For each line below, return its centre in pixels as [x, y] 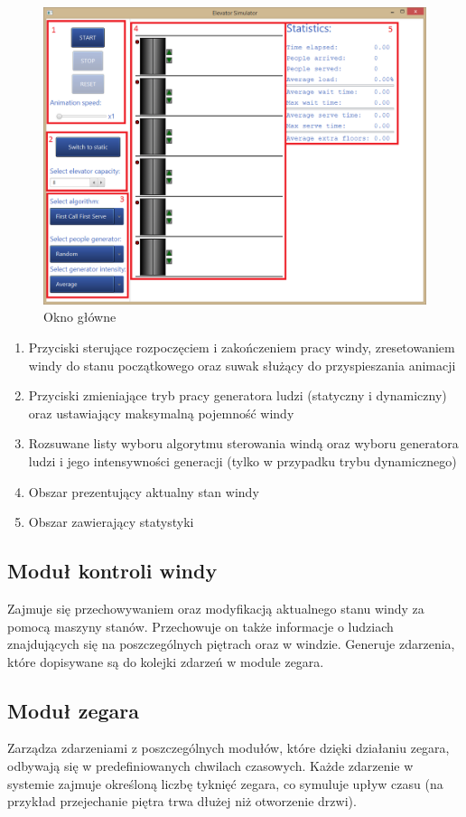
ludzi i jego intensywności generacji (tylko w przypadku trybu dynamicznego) [242, 460]
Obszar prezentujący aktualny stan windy [144, 491]
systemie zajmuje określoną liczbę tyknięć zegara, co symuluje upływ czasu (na [225, 783]
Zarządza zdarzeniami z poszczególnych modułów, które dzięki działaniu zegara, [228, 748]
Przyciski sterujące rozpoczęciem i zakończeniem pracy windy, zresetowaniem [242, 347]
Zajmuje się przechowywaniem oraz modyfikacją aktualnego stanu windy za [216, 608]
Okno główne [80, 317]
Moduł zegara [73, 710]
